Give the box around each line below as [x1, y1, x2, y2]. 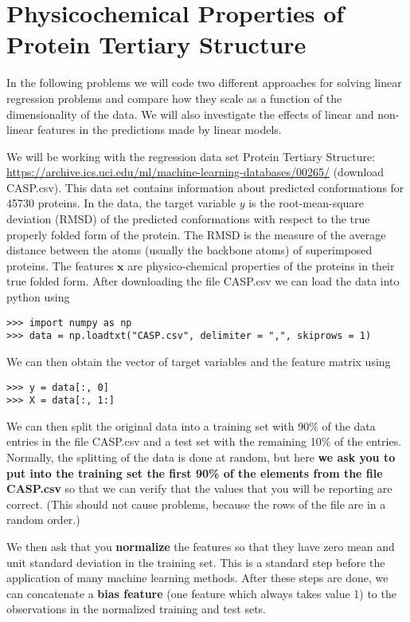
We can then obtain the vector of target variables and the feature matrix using [6, 352, 391, 369]
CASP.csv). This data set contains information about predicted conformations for [6, 179, 404, 195]
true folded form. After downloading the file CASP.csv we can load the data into [6, 273, 400, 289]
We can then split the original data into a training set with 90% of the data [6, 417, 376, 434]
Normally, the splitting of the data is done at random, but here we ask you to [6, 449, 396, 466]
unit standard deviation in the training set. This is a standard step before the [6, 553, 385, 570]
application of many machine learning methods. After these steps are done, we [6, 569, 389, 586]
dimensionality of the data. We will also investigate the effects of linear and [6, 105, 374, 122]
